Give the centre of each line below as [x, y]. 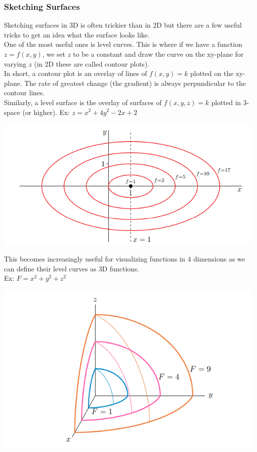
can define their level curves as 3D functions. [72, 268]
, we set [54, 54]
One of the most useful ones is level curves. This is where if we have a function [123, 44]
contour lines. [24, 93]
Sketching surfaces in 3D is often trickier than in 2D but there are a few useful [123, 25]
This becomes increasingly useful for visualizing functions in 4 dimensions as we [125, 259]
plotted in [226, 102]
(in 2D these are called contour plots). [92, 63]
